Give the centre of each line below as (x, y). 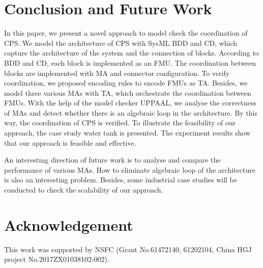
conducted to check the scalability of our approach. (84, 190)
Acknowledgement (69, 224)
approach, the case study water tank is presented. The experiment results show (127, 133)
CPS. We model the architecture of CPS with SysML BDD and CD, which (121, 43)
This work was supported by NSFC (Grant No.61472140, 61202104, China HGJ (128, 249)
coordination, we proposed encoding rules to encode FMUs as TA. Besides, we (126, 83)
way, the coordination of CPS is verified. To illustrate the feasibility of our (120, 123)
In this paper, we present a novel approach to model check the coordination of (126, 33)
